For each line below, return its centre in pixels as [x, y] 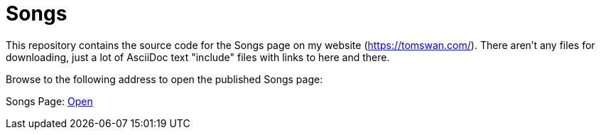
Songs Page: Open [49, 101]
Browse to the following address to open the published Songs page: [164, 79]
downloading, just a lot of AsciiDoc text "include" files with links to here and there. [198, 57]
